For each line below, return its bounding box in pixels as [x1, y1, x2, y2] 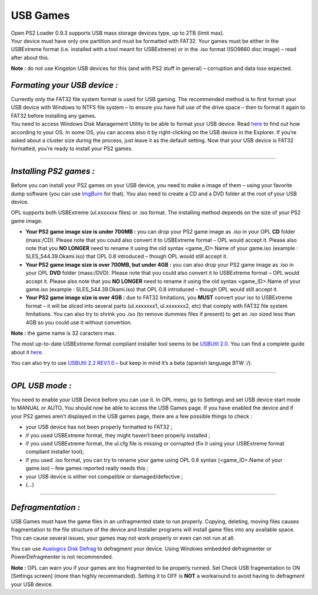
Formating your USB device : [11, 80, 118, 90]
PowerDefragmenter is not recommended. [11, 553, 114, 560]
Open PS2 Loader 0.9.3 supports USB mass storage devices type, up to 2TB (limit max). [11, 29, 224, 36]
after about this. [11, 54, 49, 61]
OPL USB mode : [11, 380, 72, 391]
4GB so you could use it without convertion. [25, 318, 132, 326]
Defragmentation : [11, 502, 81, 512]
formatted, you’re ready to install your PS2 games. [11, 145, 133, 152]
